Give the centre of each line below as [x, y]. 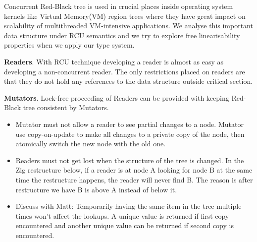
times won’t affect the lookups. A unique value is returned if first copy [122, 215]
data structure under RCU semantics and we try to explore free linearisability [122, 35]
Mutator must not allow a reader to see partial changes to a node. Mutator [129, 124]
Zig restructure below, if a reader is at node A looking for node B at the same [134, 170]
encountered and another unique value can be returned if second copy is [125, 225]
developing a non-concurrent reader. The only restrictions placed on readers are [125, 71]
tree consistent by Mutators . [66, 107]
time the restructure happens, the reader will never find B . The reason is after [134, 179]
